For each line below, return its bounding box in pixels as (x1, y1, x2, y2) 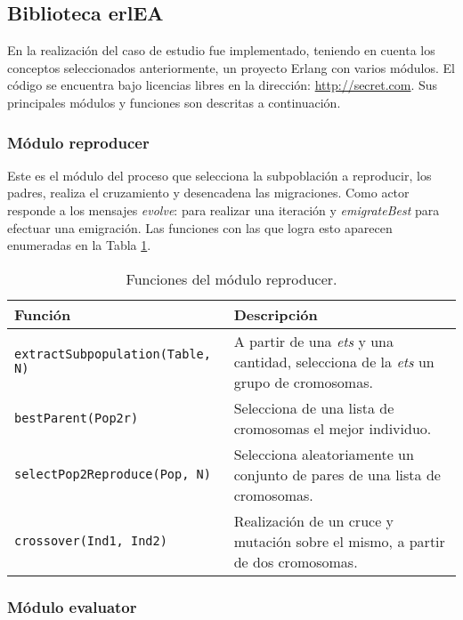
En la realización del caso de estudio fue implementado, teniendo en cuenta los (7, 41, 435, 60)
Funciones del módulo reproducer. (126, 268, 337, 289)
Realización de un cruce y (233, 510, 394, 531)
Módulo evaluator (7, 595, 137, 617)
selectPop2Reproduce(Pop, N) (14, 467, 211, 482)
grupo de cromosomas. (233, 371, 373, 392)
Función (14, 303, 71, 325)
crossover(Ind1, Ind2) (14, 534, 167, 549)
